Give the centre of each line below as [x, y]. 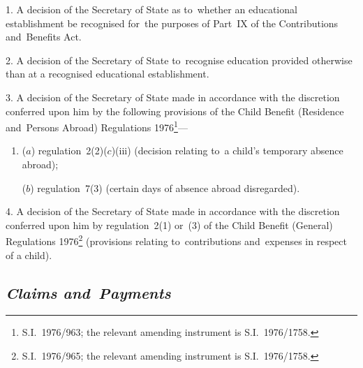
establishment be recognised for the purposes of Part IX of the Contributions [172, 23]
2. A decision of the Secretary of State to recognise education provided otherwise [179, 60]
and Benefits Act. [44, 37]
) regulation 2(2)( [69, 150]
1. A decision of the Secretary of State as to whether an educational [151, 9]
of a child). [29, 255]
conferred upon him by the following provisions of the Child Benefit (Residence [175, 111]
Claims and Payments [88, 292]
